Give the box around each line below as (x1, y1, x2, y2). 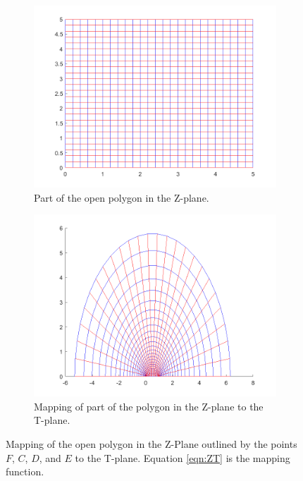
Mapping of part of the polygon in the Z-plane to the (34, 398, 264, 413)
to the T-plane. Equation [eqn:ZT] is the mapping (75, 450, 290, 465)
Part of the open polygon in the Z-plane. (34, 190, 209, 205)
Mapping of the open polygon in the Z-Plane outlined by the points (6, 436, 297, 451)
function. (6, 464, 44, 479)
